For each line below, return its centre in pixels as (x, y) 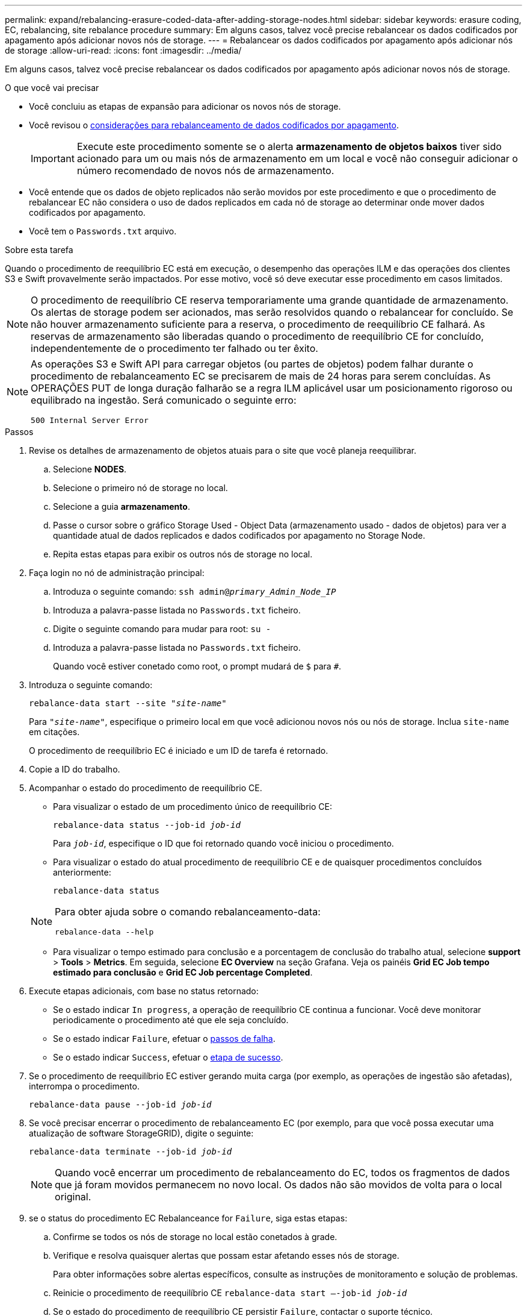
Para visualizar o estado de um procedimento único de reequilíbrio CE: (193, 807)
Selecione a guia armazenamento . (122, 506)
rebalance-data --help (104, 932)
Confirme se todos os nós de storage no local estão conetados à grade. (195, 1237)
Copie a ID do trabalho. (75, 769)
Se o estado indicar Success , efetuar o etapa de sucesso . (168, 1057)
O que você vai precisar (52, 88)
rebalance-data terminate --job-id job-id (131, 1151)
